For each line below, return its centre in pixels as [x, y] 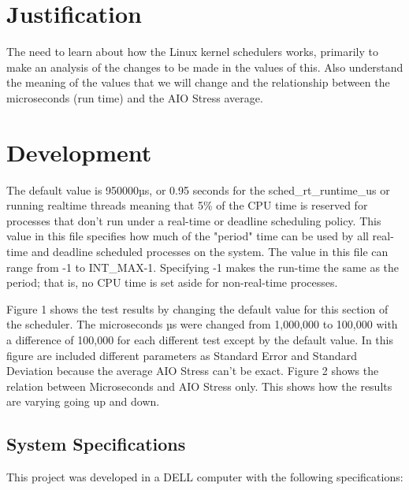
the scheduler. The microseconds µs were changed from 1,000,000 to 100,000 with [202, 324]
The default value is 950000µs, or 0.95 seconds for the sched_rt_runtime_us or [198, 189]
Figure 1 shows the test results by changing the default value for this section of [197, 308]
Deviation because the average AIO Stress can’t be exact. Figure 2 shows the [193, 371]
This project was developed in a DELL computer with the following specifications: [205, 477]
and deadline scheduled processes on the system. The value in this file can [210, 251]
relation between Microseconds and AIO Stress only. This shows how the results [199, 386]
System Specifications [96, 444]
